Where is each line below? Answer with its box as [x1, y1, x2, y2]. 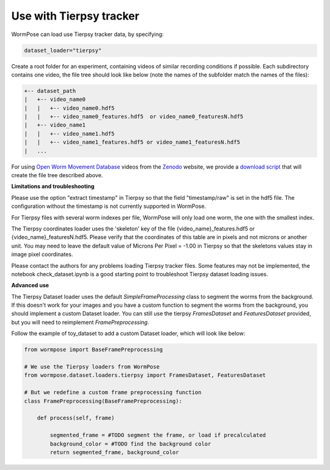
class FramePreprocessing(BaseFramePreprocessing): [24, 397, 183, 405]
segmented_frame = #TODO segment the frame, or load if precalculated [50, 431, 266, 439]
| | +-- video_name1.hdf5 [24, 130, 115, 137]
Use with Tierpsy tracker [11, 9, 140, 23]
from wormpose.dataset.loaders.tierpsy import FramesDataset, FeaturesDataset [24, 372, 266, 379]
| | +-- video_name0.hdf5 [24, 105, 115, 111]
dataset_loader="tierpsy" [24, 46, 102, 54]
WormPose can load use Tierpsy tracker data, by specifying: [11, 31, 164, 38]
